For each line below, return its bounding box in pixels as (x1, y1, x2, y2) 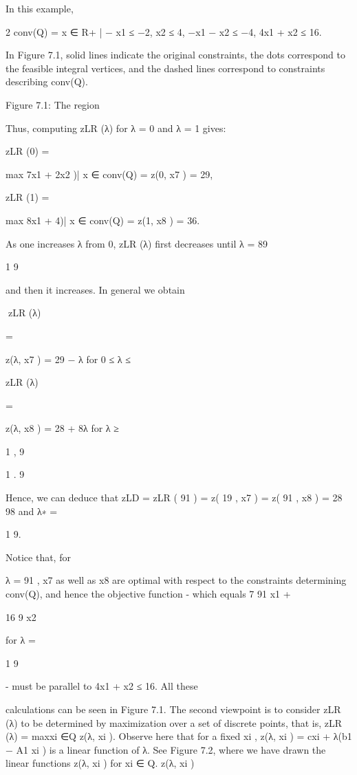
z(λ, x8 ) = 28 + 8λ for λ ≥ (6, 421, 119, 435)
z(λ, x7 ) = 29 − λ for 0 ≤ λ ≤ (6, 351, 131, 366)
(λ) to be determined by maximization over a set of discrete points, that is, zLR (6, 715, 343, 730)
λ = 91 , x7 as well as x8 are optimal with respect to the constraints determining (6, 573, 347, 587)
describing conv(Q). (6, 74, 88, 89)
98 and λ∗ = (6, 503, 58, 518)
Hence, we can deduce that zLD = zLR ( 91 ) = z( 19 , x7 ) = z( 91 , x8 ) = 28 (6, 490, 343, 505)
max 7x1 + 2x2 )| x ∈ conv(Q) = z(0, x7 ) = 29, (6, 166, 213, 181)
